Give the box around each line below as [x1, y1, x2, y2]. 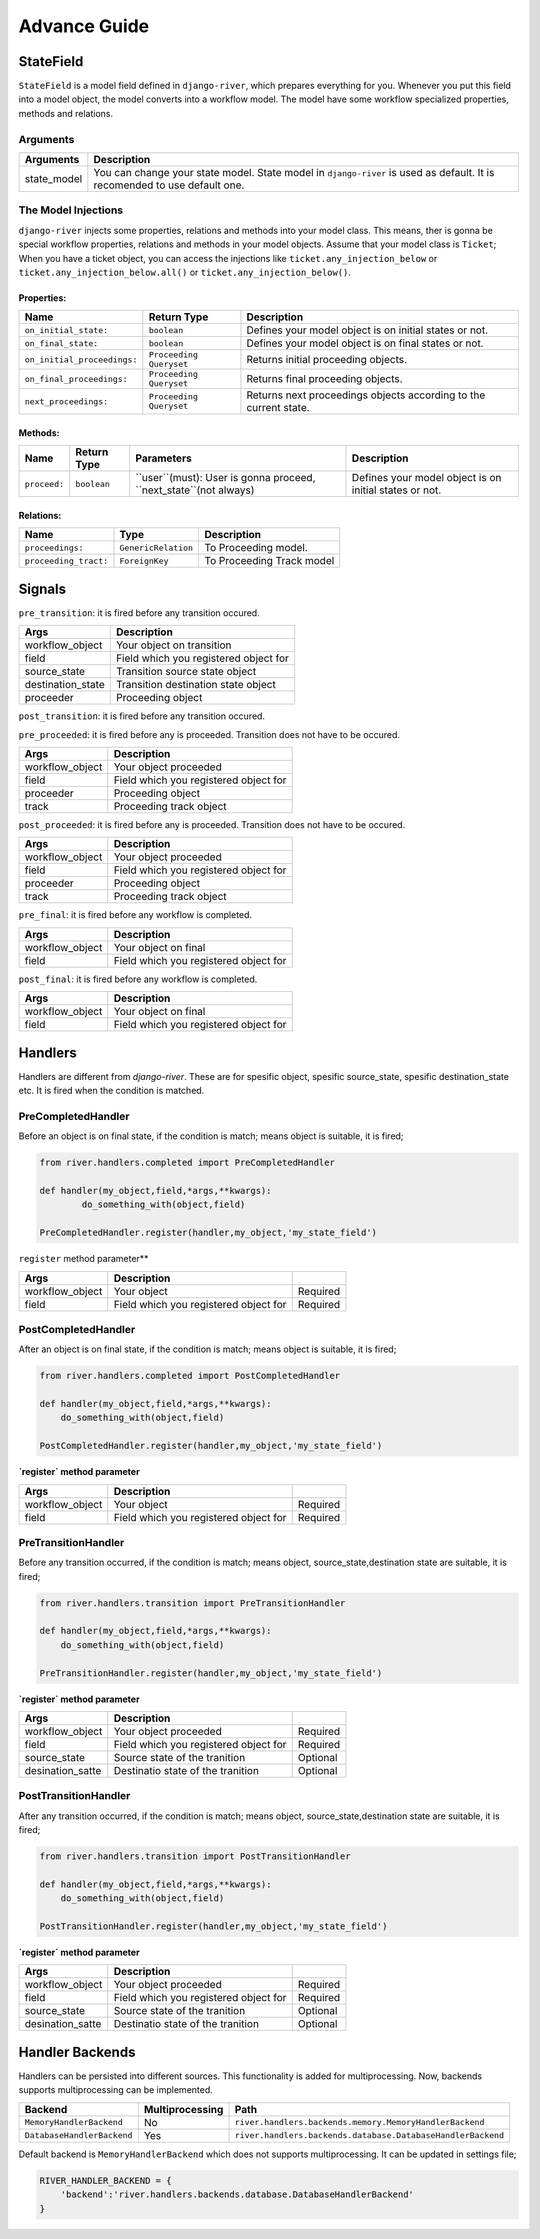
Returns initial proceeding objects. [246, 353, 408, 367]
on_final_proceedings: [24, 373, 129, 384]
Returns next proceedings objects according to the [246, 388, 486, 402]
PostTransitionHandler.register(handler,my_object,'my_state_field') [39, 1921, 388, 1932]
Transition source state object [115, 665, 257, 679]
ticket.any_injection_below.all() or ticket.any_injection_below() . [18, 266, 352, 278]
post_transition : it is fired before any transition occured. [18, 710, 265, 722]
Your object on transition [115, 638, 232, 652]
